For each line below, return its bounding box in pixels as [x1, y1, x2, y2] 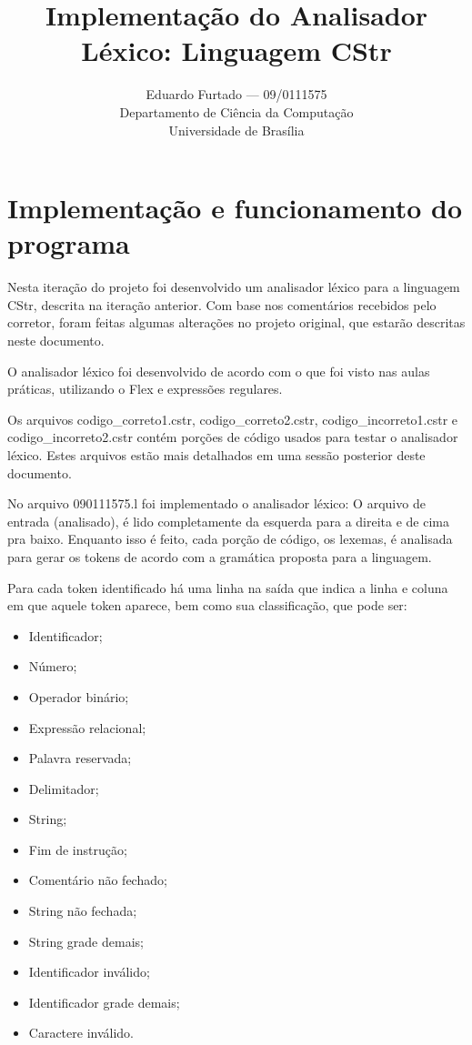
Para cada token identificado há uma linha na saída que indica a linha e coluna [7, 578, 448, 597]
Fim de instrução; [28, 839, 127, 859]
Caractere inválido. [28, 1023, 134, 1042]
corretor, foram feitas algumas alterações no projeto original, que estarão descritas [7, 313, 466, 332]
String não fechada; [28, 901, 137, 920]
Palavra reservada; [28, 749, 132, 768]
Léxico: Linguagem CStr [81, 32, 392, 69]
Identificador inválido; [28, 962, 150, 981]
